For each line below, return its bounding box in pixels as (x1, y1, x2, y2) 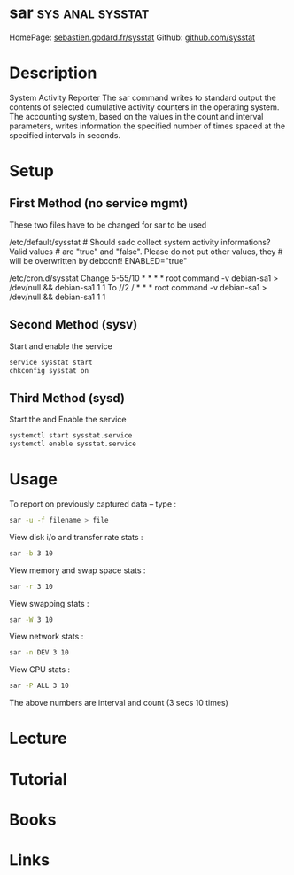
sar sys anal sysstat (9, 3, 150, 23)
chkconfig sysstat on (9, 366, 89, 375)
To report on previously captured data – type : (9, 499, 177, 509)
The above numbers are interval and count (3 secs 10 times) (9, 698, 228, 709)
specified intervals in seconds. (9, 129, 121, 140)
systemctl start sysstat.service (9, 431, 133, 440)
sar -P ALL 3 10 (9, 681, 69, 691)
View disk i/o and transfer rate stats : (9, 531, 143, 542)
